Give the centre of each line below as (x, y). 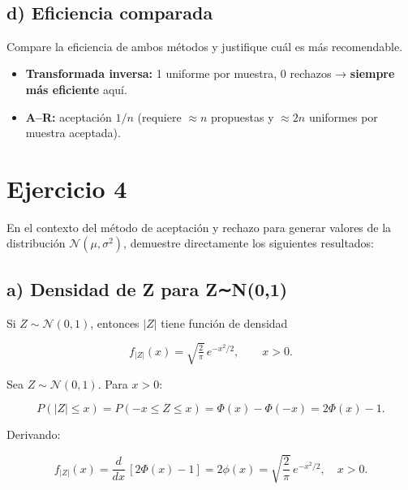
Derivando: (34, 434)
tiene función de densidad (224, 322)
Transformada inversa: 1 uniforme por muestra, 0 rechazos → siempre (210, 73)
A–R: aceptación (69, 116)
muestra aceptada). (73, 133)
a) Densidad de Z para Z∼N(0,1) (147, 288)
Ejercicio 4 (67, 188)
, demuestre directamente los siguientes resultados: (249, 243)
